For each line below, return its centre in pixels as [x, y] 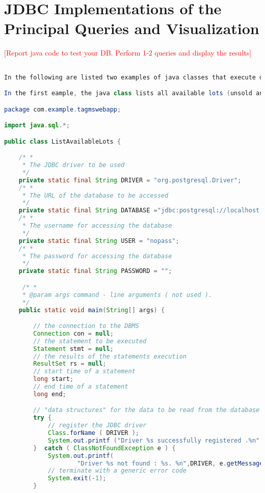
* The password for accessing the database [97, 256]
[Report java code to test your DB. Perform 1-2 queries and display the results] [128, 53]
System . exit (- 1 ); [77, 478]
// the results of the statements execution [110, 356]
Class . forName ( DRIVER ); [93, 433]
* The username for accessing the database [97, 226]
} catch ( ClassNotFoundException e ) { [104, 448]
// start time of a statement [84, 372]
